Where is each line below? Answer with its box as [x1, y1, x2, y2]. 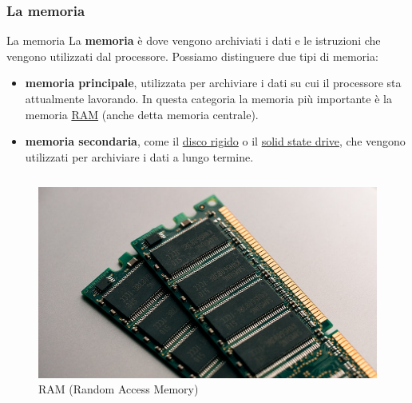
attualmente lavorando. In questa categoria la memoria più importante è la [25, 90, 392, 106]
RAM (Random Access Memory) [38, 381, 199, 397]
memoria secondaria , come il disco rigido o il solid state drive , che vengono [25, 133, 406, 150]
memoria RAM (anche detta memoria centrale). [25, 106, 259, 122]
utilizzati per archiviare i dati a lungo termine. [25, 148, 254, 165]
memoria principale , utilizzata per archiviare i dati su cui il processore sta [25, 74, 402, 91]
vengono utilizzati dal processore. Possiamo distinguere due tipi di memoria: [6, 47, 378, 64]
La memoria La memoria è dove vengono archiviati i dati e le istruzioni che [6, 32, 381, 49]
